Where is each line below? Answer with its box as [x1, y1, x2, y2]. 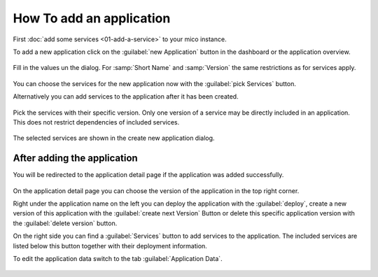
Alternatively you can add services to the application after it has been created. [13, 92, 239, 101]
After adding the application [13, 152, 138, 164]
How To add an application [13, 10, 171, 26]
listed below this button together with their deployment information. [13, 241, 208, 250]
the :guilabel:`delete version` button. [13, 219, 118, 227]
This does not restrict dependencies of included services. [13, 118, 180, 126]
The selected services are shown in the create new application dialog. [13, 134, 215, 143]
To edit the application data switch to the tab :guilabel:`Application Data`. [13, 254, 223, 262]
